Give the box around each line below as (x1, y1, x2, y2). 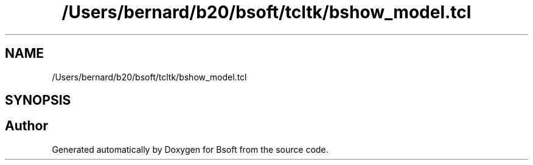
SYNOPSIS (5, 93, 71, 108)
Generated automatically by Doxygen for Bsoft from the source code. (52, 144, 329, 155)
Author (5, 118, 48, 134)
